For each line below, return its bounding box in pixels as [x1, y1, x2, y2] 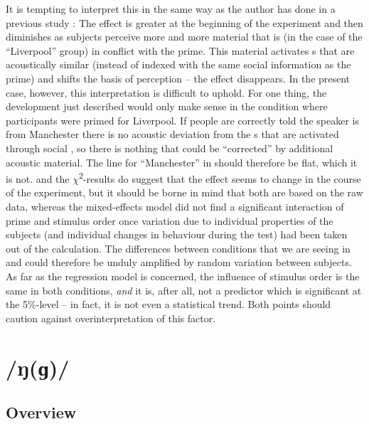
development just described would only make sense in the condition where [6, 99, 328, 114]
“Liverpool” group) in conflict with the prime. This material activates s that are [6, 43, 355, 58]
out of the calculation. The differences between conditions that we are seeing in [6, 240, 351, 255]
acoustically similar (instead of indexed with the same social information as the [6, 57, 351, 72]
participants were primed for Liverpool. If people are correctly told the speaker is [6, 112, 359, 127]
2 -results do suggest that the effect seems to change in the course [78, 169, 361, 186]
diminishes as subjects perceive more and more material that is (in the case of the [6, 29, 363, 44]
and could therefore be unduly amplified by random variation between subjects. [6, 255, 352, 270]
